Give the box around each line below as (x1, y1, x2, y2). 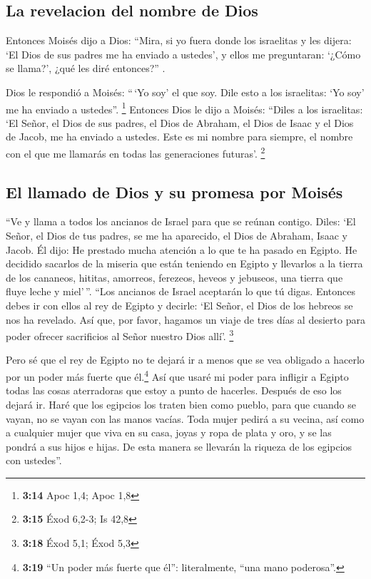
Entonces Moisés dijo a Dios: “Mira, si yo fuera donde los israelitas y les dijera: (6, 33, 352, 48)
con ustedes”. (6, 453, 62, 468)
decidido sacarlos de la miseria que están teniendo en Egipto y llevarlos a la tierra (6, 256, 363, 271)
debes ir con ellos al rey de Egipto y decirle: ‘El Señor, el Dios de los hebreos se (6, 298, 353, 313)
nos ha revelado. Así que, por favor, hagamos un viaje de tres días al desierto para (6, 312, 365, 327)
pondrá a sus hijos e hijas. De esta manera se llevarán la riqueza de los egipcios (6, 439, 352, 454)
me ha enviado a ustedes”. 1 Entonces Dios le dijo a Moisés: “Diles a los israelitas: (6, 99, 363, 116)
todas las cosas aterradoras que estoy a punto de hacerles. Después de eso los (6, 383, 342, 398)
